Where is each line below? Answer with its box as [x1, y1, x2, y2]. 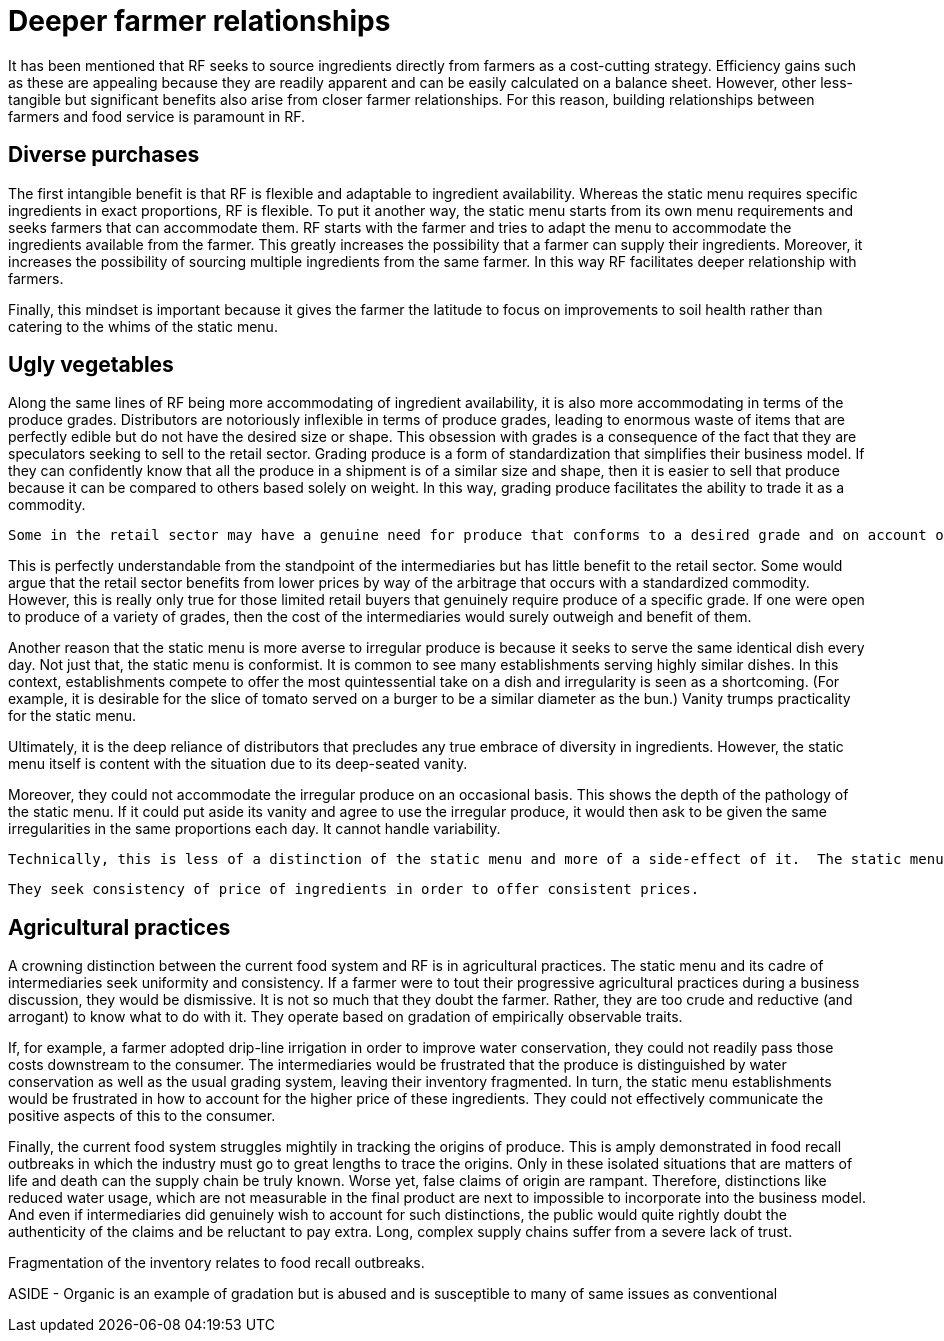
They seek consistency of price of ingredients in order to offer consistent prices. [8, 881, 700, 898]
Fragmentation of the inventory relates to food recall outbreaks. [8, 1254, 425, 1272]
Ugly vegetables [8, 352, 174, 378]
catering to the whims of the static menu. [8, 317, 278, 335]
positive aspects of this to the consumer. [8, 1107, 276, 1125]
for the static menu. [8, 707, 137, 725]
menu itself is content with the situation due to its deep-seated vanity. [8, 755, 468, 773]
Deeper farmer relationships [8, 4, 391, 38]
